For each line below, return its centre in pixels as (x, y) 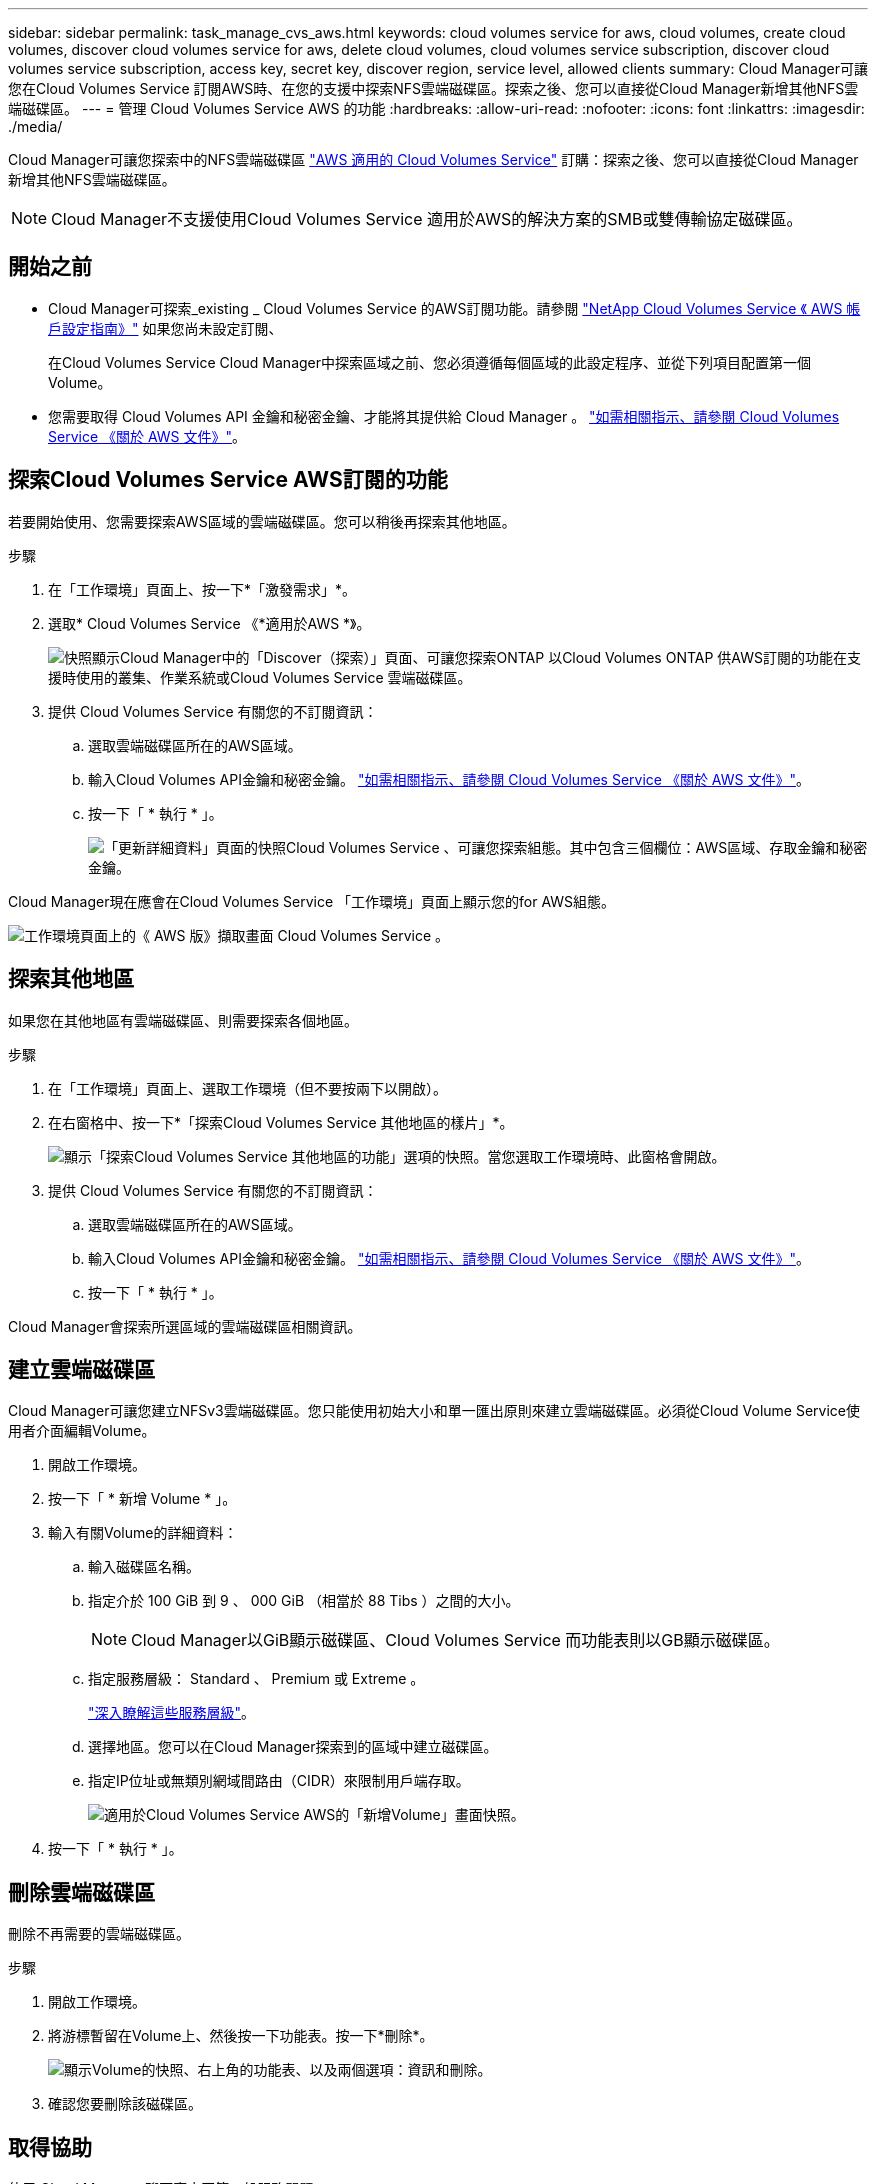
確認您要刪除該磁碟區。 (125, 2104)
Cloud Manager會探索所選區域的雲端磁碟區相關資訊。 (185, 1326)
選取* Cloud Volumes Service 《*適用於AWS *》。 (209, 623)
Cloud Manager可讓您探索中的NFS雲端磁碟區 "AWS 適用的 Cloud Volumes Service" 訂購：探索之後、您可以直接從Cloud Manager (433, 159)
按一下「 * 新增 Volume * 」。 (142, 1499)
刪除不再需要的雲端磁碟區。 (99, 1934)
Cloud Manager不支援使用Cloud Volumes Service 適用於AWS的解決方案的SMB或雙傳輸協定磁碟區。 (427, 219)
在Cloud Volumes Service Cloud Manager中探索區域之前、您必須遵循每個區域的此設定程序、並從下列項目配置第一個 (430, 362)
